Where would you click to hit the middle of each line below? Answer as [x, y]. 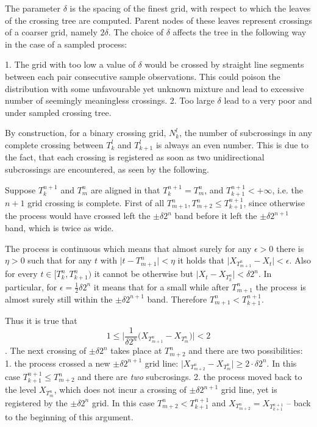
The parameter [33, 8]
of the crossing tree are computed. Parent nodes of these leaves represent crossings [158, 20]
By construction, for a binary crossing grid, [86, 133]
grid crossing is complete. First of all [96, 203]
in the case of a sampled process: [66, 44]
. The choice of [136, 32]
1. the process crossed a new [58, 363]
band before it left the [216, 216]
